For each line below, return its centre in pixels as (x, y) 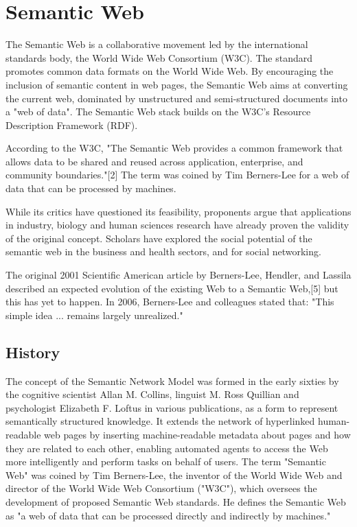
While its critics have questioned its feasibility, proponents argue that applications (178, 211)
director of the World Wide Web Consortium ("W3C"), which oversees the (161, 488)
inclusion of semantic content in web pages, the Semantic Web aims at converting (177, 84)
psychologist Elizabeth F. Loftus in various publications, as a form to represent (172, 407)
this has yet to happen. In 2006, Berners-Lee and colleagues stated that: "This (170, 302)
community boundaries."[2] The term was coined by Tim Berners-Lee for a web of (177, 175)
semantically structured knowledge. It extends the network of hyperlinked (160, 421)
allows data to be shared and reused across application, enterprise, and (154, 161)
